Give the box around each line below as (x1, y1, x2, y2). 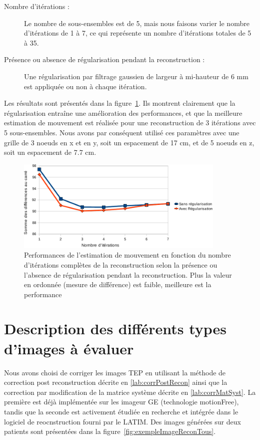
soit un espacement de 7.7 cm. (4, 147, 96, 157)
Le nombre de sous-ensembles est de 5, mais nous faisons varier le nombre (24, 18, 249, 28)
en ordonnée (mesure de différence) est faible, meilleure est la (24, 279, 211, 290)
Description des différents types (4, 318, 227, 339)
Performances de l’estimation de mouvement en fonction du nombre (24, 250, 231, 260)
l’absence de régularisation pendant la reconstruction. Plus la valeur (24, 269, 232, 280)
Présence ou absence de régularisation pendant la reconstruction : (4, 54, 205, 65)
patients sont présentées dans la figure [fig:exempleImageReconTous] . (4, 426, 216, 436)
